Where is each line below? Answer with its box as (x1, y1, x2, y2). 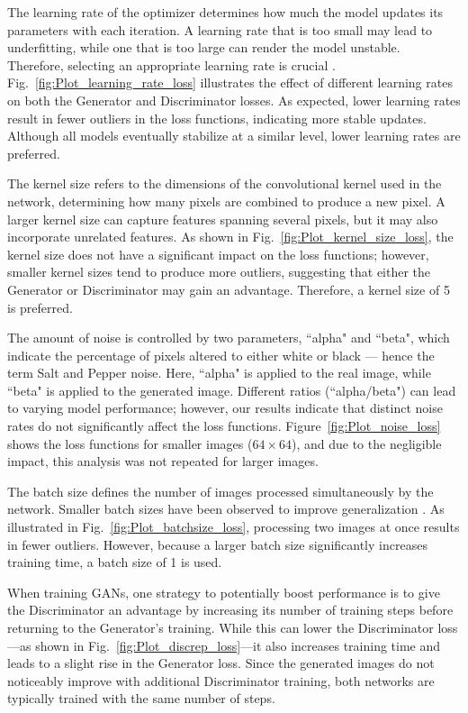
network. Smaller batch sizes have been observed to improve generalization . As (7, 499, 445, 518)
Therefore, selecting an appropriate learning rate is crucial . (7, 55, 336, 74)
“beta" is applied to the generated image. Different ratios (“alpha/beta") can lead (7, 380, 456, 399)
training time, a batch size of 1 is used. (7, 553, 222, 571)
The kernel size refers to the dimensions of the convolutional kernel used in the (7, 174, 442, 193)
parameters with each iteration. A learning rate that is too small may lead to (7, 20, 433, 39)
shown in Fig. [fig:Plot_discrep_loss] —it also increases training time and (35, 635, 441, 654)
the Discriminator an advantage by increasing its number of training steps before (7, 600, 454, 619)
